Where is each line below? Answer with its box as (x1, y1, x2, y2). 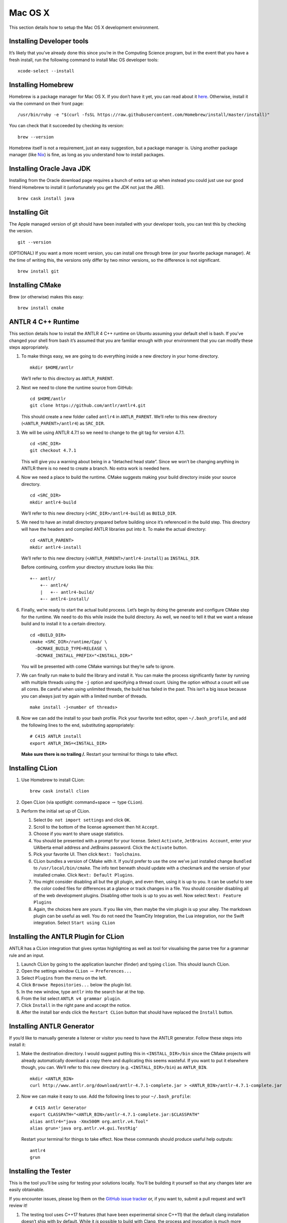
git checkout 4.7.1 (30, 448, 77, 453)
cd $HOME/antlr (30, 396, 66, 401)
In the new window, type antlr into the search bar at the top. (21, 989, 145, 995)
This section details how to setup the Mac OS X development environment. (9, 24, 160, 30)
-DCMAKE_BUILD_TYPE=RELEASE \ (35, 646, 107, 652)
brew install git (18, 269, 59, 274)
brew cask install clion (30, 788, 89, 794)
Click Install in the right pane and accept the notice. (21, 1002, 131, 1008)
